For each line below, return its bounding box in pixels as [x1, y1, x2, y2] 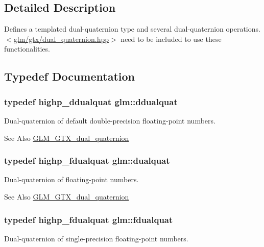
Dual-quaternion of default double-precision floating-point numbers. [4, 115, 215, 126]
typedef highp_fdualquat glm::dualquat [4, 154, 170, 167]
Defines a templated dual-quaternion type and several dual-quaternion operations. [4, 23, 260, 34]
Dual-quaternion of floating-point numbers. [4, 174, 139, 185]
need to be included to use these [121, 33, 222, 44]
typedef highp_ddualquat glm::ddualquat [4, 95, 178, 108]
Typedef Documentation [4, 68, 135, 84]
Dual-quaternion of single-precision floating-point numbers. [4, 233, 188, 243]
